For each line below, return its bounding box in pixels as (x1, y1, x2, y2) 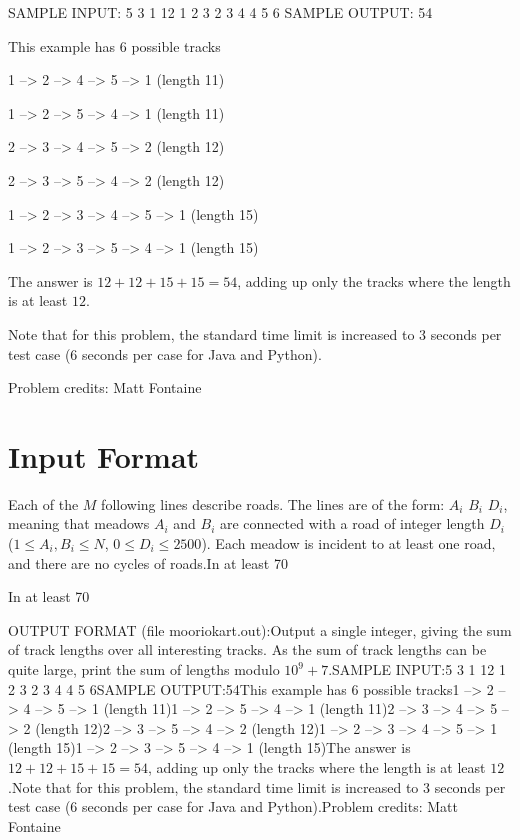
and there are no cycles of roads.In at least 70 (8, 552, 288, 573)
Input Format (8, 435, 200, 476)
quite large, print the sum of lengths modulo (8, 659, 280, 679)
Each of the (8, 493, 79, 514)
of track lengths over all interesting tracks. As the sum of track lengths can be (8, 639, 487, 660)
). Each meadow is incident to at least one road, (201, 533, 496, 554)
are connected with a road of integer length (219, 513, 485, 534)
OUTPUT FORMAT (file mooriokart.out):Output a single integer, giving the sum (8, 619, 512, 640)
